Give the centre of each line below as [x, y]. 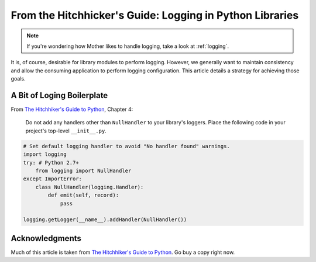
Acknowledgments [46, 238]
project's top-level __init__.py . [66, 131]
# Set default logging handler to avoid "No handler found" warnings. [127, 146]
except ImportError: [52, 179]
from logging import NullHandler [83, 170]
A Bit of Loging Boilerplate [59, 95]
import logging [45, 154]
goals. [18, 79]
